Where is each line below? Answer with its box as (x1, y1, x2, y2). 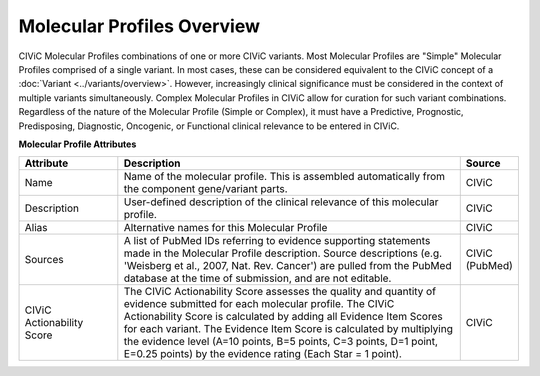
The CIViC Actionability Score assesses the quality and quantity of (123, 285, 437, 299)
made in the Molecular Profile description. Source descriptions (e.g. (123, 246, 443, 260)
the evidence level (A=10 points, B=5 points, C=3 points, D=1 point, (123, 335, 439, 349)
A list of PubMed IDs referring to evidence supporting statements (123, 234, 431, 248)
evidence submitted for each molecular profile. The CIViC (123, 297, 395, 311)
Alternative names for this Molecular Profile (123, 221, 328, 235)
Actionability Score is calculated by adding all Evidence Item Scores (123, 310, 444, 324)
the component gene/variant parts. (123, 182, 289, 196)
